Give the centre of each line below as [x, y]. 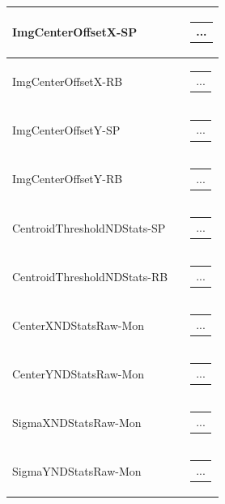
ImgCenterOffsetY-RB [68, 179]
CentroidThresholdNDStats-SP [89, 227]
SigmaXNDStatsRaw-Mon [77, 422]
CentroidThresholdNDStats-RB [90, 276]
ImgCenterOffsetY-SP [66, 130]
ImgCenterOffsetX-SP [75, 32]
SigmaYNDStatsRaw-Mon [77, 470]
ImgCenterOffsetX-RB [68, 81]
